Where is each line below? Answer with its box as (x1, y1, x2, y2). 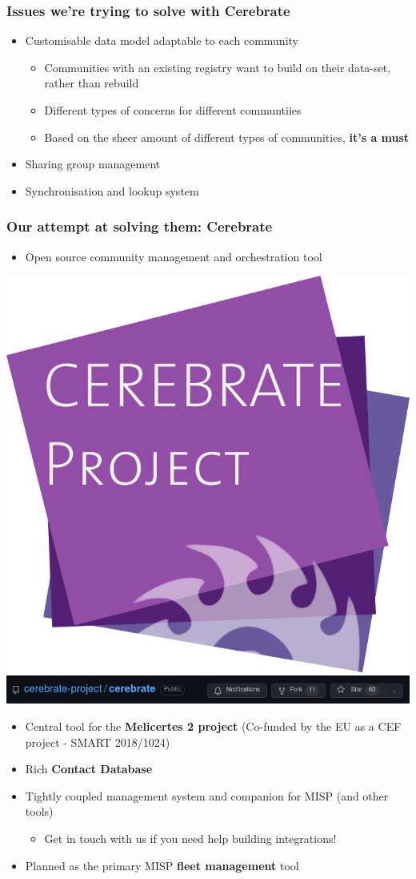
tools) (25, 803, 54, 820)
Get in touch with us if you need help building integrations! (44, 829, 337, 846)
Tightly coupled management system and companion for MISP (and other (25, 787, 389, 804)
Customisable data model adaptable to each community (25, 32, 298, 49)
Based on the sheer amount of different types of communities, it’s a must (44, 128, 410, 145)
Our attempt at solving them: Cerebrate (6, 216, 273, 236)
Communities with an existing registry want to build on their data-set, (44, 58, 391, 75)
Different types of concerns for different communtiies (44, 102, 302, 118)
